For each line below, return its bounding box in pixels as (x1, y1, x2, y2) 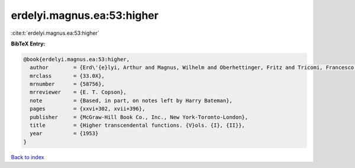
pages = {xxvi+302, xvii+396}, (30, 106, 146, 112)
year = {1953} (30, 130, 99, 137)
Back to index (11, 153, 44, 160)
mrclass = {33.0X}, (30, 73, 105, 79)
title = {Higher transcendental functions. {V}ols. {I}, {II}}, (30, 122, 246, 129)
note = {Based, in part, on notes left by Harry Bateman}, (30, 97, 233, 104)
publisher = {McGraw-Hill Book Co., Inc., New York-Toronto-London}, (30, 114, 248, 120)
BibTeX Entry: (11, 40, 46, 47)
